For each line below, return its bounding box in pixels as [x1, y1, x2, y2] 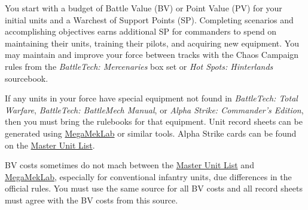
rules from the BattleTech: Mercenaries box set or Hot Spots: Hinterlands [5, 60, 273, 72]
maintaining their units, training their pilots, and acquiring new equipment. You [5, 36, 299, 49]
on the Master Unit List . [5, 138, 95, 151]
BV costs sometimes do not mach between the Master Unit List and [5, 159, 254, 171]
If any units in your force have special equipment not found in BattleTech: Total [5, 92, 298, 104]
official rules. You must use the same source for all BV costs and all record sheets [5, 182, 303, 194]
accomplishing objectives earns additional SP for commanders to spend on [5, 25, 277, 38]
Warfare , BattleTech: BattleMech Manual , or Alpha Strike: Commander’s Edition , [5, 103, 304, 116]
